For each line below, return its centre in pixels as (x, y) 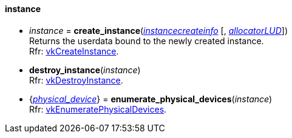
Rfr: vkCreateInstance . (74, 51)
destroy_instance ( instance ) (85, 70)
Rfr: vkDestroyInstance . (76, 80)
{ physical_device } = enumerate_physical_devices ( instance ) (151, 99)
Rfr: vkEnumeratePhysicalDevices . (98, 109)
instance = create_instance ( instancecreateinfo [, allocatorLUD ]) (159, 30)
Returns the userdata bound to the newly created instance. (147, 41)
